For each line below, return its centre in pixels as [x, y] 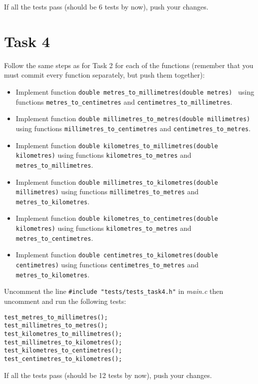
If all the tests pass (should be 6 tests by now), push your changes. [106, 7]
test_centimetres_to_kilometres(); [63, 359]
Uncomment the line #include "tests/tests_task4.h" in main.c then [114, 291]
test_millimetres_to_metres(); [56, 326]
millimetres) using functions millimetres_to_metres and [107, 191]
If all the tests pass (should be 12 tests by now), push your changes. [108, 375]
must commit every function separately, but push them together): [104, 75]
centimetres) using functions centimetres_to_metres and [107, 265]
